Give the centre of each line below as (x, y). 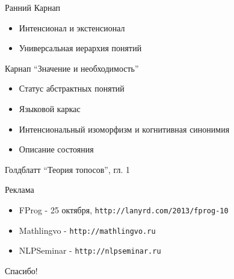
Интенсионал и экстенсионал (72, 27)
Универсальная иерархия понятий (80, 48)
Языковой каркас (50, 108)
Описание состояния (56, 149)
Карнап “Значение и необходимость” (72, 68)
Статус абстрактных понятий (72, 88)
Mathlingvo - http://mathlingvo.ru (87, 230)
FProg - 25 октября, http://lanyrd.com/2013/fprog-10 (124, 209)
